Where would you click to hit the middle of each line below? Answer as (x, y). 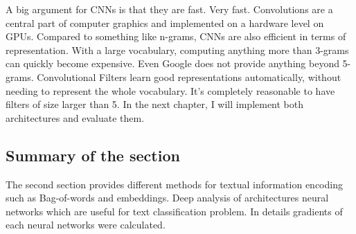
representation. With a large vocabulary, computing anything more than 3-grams (177, 49)
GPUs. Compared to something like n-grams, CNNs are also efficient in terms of (176, 36)
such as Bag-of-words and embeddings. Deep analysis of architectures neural (167, 198)
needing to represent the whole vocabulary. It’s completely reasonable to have (170, 90)
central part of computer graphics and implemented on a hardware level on (165, 22)
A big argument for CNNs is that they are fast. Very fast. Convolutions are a (169, 9)
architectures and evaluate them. (75, 117)
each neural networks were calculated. (86, 225)
